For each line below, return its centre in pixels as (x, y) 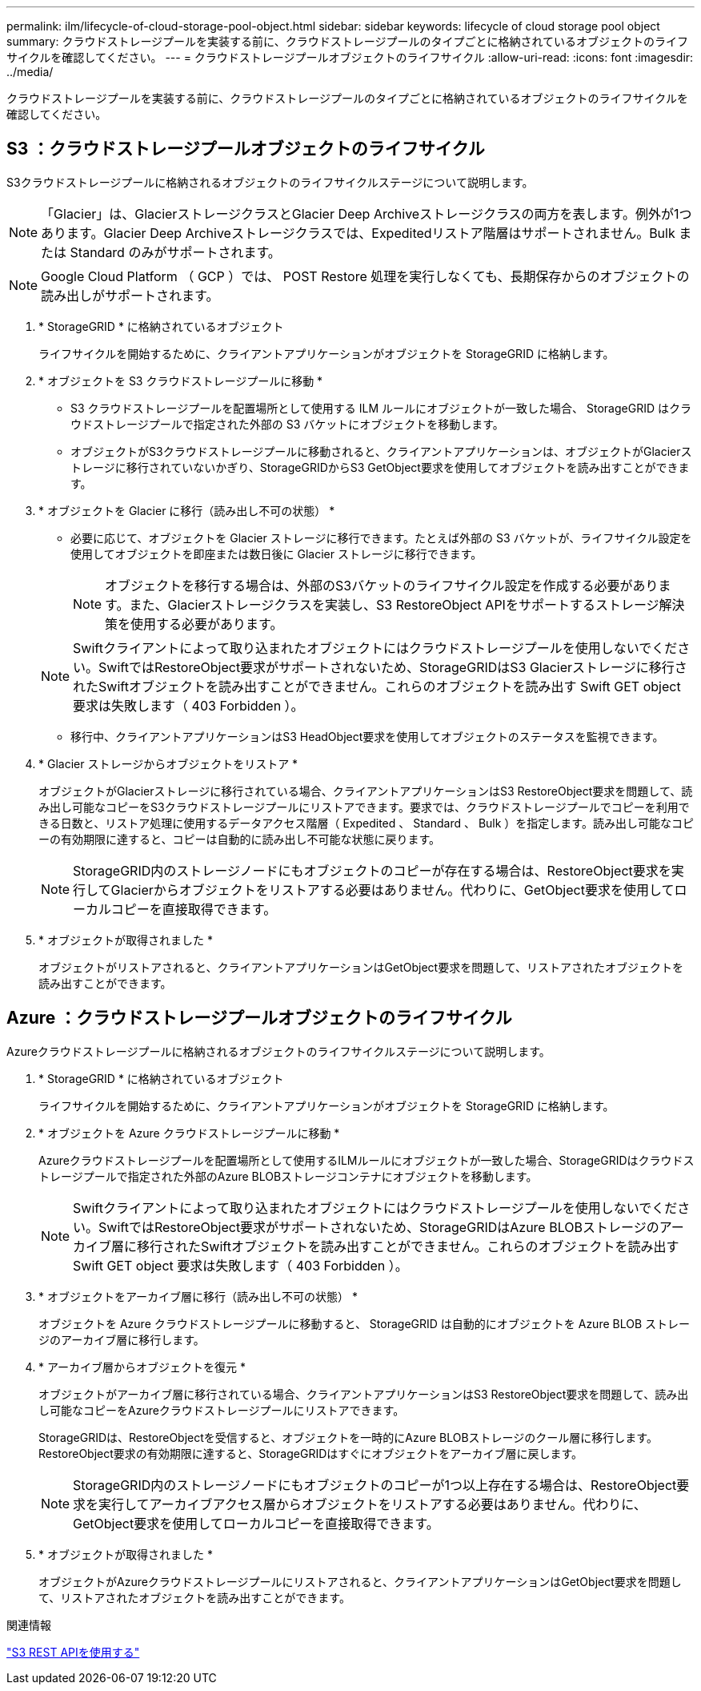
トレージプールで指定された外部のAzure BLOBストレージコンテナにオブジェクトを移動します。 (288, 1176)
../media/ (30, 72)
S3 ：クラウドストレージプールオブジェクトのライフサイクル (246, 149)
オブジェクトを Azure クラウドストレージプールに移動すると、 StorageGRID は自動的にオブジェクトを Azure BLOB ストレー (365, 1323)
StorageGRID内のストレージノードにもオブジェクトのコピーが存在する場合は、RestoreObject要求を (372, 870)
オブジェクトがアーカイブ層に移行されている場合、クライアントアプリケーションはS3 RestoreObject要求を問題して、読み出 (364, 1394)
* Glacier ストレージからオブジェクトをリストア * (168, 763)
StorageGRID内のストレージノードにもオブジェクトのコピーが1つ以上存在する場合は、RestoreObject (375, 1485)
